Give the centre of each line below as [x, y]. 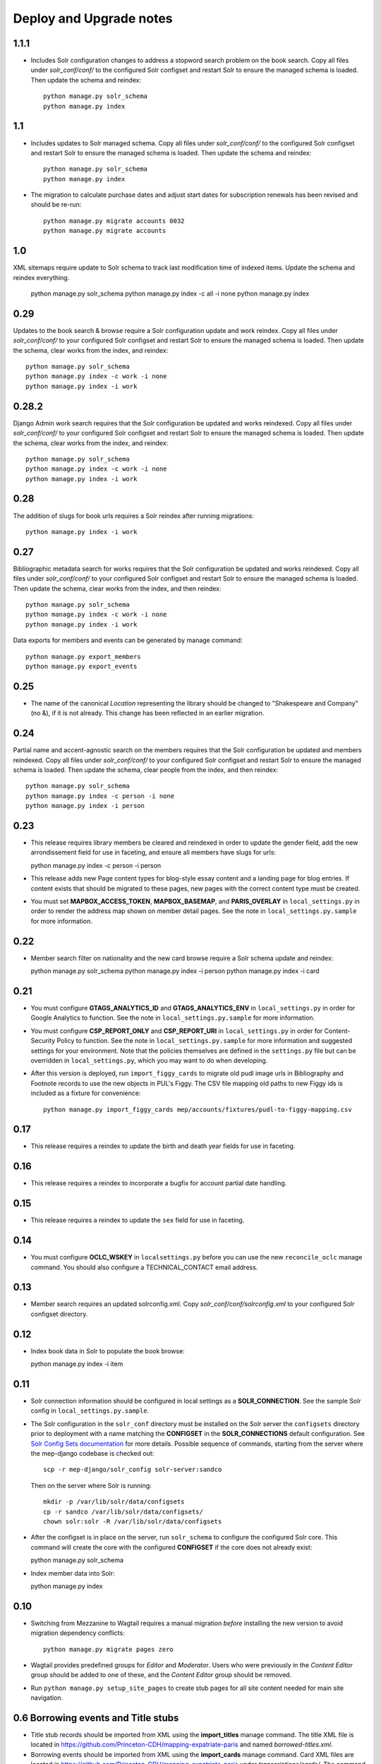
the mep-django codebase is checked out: [92, 1453]
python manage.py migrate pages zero [109, 1649]
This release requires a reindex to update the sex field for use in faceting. [138, 1220]
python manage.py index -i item [77, 1364]
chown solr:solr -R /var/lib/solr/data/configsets [133, 1521]
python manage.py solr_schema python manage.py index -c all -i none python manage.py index [170, 294]
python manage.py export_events [81, 666]
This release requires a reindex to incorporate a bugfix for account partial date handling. [159, 1183]
